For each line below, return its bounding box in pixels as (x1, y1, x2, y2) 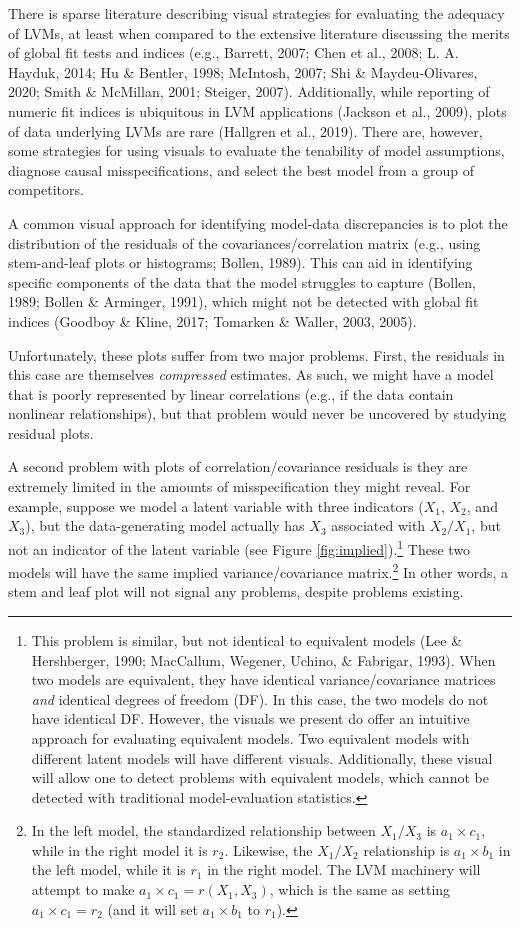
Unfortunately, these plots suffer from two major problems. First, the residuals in (8, 344, 505, 365)
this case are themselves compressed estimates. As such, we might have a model (8, 364, 494, 385)
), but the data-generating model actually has (25, 515, 305, 536)
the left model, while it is (31, 859, 186, 880)
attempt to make (31, 879, 135, 900)
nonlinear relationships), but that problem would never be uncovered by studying (8, 403, 507, 424)
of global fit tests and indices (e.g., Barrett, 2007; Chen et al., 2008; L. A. (8, 42, 459, 63)
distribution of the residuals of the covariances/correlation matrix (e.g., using (8, 232, 481, 253)
